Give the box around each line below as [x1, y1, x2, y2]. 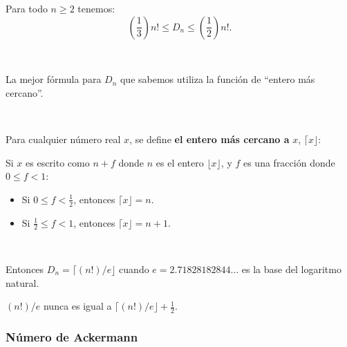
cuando [119, 262, 149, 276]
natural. [6, 275, 39, 290]
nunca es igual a [43, 299, 112, 313]
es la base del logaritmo [241, 262, 341, 276]
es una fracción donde [243, 155, 335, 169]
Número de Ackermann [6, 328, 138, 345]
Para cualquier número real [6, 131, 121, 146]
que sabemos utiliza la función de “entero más [120, 72, 315, 86]
